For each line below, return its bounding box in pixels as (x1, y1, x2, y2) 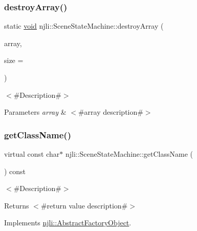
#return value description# (40, 200, 128, 211)
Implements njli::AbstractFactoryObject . (4, 217, 132, 228)
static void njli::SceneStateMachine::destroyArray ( (4, 20, 164, 31)
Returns (4, 200, 29, 211)
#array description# (78, 107, 143, 117)
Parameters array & (4, 107, 67, 117)
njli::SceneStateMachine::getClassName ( (65, 149, 193, 159)
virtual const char (4, 149, 60, 159)
